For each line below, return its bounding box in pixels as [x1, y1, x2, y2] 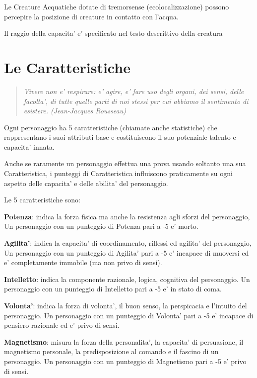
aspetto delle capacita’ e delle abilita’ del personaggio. [4, 178, 168, 188]
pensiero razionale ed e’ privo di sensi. [4, 320, 120, 330]
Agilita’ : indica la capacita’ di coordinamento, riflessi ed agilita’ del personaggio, [4, 238, 252, 248]
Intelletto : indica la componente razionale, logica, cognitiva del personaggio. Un [4, 274, 250, 284]
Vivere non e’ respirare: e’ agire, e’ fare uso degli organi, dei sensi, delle [23, 86, 244, 96]
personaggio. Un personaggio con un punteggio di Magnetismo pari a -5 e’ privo [4, 356, 247, 366]
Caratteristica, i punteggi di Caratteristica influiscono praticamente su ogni [4, 168, 233, 179]
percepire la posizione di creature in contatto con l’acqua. [4, 11, 179, 21]
